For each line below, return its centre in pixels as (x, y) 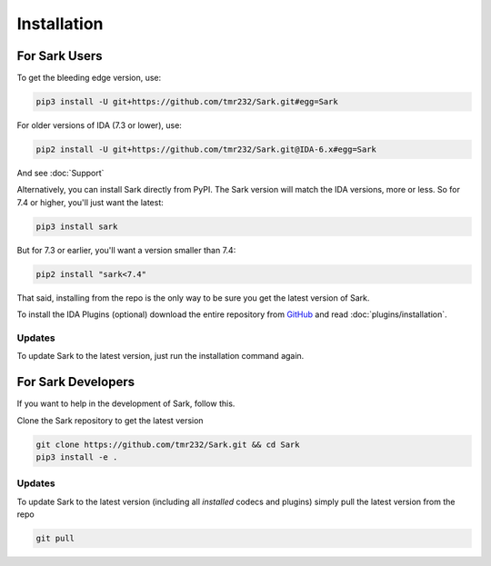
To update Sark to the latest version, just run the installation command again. (160, 356)
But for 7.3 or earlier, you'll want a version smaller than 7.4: (126, 250)
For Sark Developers (76, 382)
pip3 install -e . (77, 457)
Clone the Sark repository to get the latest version (110, 420)
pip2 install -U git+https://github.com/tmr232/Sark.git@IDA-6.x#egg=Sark (206, 149)
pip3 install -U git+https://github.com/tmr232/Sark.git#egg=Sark (187, 102)
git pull (55, 539)
